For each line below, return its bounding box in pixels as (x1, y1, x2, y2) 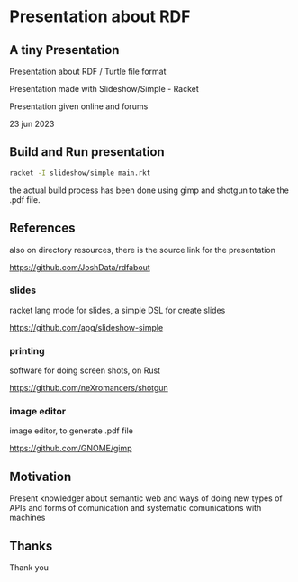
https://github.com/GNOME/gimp (9, 443, 132, 454)
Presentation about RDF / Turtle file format (9, 66, 167, 77)
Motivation (9, 468, 72, 484)
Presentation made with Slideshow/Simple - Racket (9, 84, 200, 94)
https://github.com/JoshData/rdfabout (9, 261, 150, 272)
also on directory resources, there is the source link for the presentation (9, 244, 276, 255)
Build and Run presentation (9, 144, 165, 159)
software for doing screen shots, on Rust (9, 365, 160, 376)
